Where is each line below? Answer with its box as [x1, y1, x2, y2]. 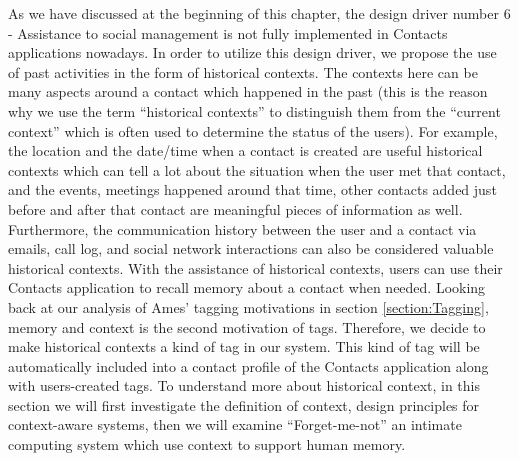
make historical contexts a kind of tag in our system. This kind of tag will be [8, 336, 480, 357]
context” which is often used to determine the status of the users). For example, [8, 120, 498, 141]
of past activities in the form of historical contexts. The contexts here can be [8, 61, 478, 82]
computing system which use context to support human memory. [8, 434, 406, 455]
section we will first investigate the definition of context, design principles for [8, 394, 480, 415]
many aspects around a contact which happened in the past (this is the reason [8, 81, 488, 102]
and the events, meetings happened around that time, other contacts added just [8, 179, 497, 200]
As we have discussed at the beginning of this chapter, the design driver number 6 [8, 3, 511, 23]
